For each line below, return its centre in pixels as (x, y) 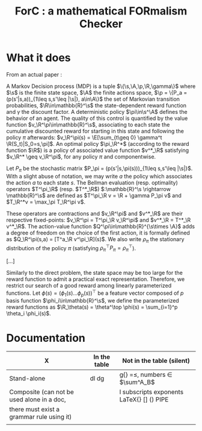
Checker (101, 24)
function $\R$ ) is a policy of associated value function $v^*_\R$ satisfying (98, 150)
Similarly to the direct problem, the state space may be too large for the (95, 272)
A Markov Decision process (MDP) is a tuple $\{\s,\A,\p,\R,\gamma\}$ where (101, 86)
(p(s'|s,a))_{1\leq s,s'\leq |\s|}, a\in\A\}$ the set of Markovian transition (93, 99)
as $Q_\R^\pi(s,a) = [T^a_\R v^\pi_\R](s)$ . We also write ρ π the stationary (95, 240)
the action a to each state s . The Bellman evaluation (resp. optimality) (92, 183)
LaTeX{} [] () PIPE (144, 400)
